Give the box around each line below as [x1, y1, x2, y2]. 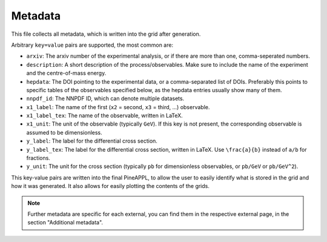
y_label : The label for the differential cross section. [26, 137, 157, 145]
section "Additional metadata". [27, 219, 103, 226]
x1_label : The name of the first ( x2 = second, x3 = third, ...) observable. [26, 103, 210, 110]
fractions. [26, 155, 51, 162]
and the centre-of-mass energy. [26, 70, 107, 77]
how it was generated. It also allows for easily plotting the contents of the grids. [11, 183, 210, 190]
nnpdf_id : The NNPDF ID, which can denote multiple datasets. [26, 95, 185, 103]
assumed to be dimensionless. [26, 129, 102, 136]
